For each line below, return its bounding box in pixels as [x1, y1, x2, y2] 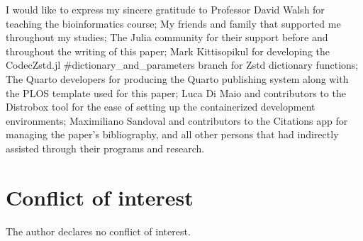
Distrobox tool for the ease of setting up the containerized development [6, 99, 315, 114]
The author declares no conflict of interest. [6, 223, 191, 238]
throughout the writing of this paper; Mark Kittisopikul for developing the [6, 43, 330, 58]
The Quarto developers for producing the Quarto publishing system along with [6, 71, 349, 86]
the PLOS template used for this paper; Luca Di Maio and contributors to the [6, 85, 346, 100]
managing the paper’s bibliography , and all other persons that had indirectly [6, 127, 339, 142]
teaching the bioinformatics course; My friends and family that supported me [6, 16, 341, 30]
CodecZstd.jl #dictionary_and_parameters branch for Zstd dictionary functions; [6, 57, 359, 72]
